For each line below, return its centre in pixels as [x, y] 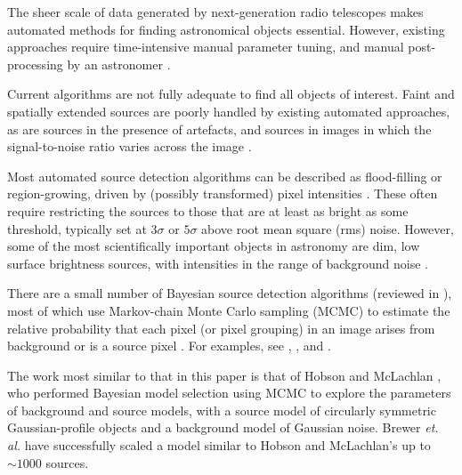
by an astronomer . [119, 64]
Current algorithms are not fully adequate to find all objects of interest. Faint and [231, 94]
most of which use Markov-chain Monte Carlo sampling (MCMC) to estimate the [229, 310]
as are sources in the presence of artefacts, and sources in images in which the [219, 129]
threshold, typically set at [77, 228]
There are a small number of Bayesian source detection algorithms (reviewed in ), [230, 293]
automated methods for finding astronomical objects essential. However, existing [226, 29]
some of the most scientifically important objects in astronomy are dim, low [214, 246]
